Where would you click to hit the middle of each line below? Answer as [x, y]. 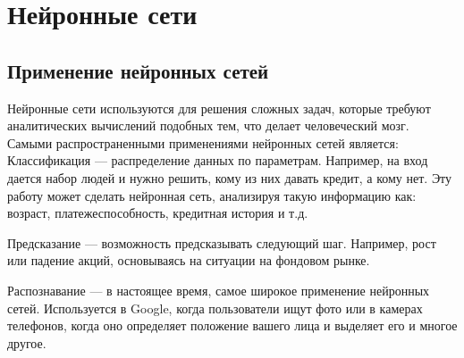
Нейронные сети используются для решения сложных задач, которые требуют [219, 108]
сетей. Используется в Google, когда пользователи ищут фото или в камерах [215, 308]
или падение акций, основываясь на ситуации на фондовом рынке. [189, 260]
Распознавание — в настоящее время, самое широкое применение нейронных [219, 290]
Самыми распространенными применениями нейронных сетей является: [203, 142]
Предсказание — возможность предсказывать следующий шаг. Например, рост [222, 242]
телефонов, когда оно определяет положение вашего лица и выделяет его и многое [232, 325]
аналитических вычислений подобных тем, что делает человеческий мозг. [208, 125]
